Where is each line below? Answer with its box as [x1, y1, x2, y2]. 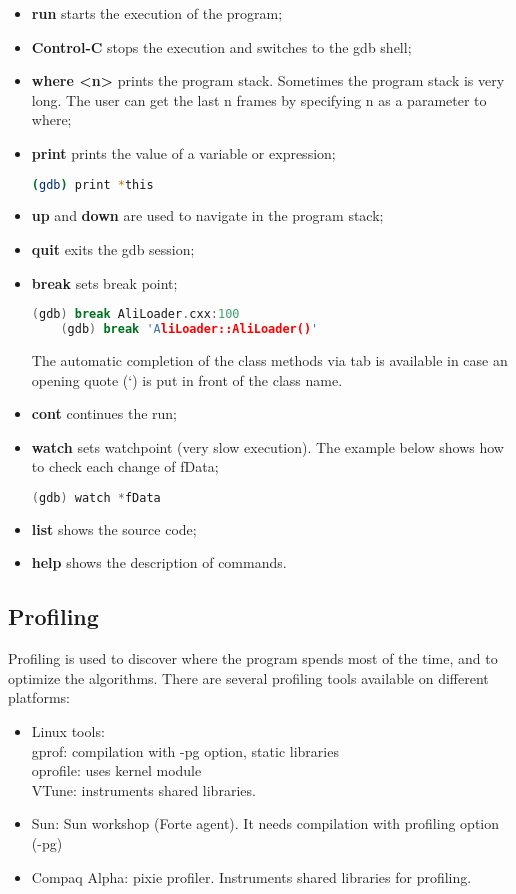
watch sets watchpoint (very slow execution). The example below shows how [31, 436, 504, 457]
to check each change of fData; [31, 456, 219, 477]
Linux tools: [31, 720, 105, 741]
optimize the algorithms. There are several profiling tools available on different [8, 667, 489, 688]
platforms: [8, 687, 70, 708]
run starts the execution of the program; [31, 3, 283, 23]
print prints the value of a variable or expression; [31, 142, 336, 163]
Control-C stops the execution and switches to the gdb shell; [31, 36, 412, 57]
